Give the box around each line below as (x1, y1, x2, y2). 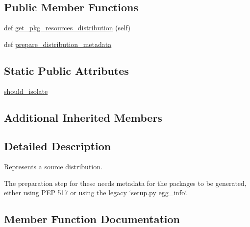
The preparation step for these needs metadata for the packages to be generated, (4, 178, 247, 188)
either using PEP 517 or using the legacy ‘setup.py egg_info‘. (4, 187, 188, 198)
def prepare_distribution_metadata (4, 39, 112, 49)
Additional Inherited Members (4, 110, 162, 125)
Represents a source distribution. (4, 161, 102, 172)
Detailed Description (4, 138, 111, 154)
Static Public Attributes (4, 63, 129, 78)
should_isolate (4, 86, 48, 96)
